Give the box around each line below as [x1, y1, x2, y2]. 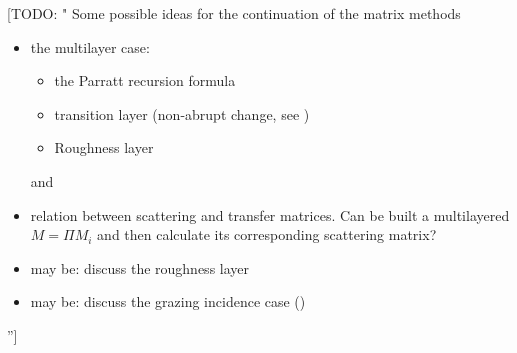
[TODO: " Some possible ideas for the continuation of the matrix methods [7, 3, 461, 23]
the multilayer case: [30, 36, 150, 57]
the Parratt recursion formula [54, 70, 236, 91]
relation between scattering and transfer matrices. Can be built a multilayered [30, 204, 510, 225]
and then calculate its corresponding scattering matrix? [97, 224, 437, 245]
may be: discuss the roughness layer [30, 257, 250, 278]
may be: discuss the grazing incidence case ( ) [30, 291, 306, 312]
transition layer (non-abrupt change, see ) [54, 103, 310, 124]
